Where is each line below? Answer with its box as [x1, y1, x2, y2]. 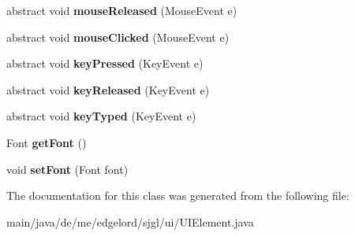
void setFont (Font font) [6, 160, 129, 177]
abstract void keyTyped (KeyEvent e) [6, 108, 196, 124]
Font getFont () [6, 134, 87, 150]
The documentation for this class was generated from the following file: [6, 187, 349, 204]
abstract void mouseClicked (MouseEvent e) [6, 28, 230, 45]
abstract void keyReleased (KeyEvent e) [6, 81, 210, 98]
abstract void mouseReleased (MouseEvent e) [6, 2, 237, 18]
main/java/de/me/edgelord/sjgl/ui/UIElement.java [6, 213, 254, 230]
